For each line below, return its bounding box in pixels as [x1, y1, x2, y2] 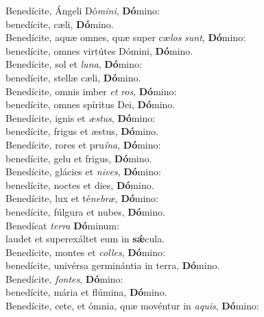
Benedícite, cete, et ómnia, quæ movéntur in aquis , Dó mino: [5, 299, 259, 313]
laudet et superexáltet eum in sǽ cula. [5, 231, 165, 246]
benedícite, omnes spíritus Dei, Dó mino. [5, 97, 176, 112]
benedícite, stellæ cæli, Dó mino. [5, 70, 141, 84]
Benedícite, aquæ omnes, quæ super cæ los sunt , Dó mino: [5, 30, 246, 45]
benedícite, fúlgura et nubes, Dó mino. [5, 204, 165, 218]
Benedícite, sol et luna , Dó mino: [5, 57, 142, 71]
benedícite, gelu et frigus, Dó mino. [5, 151, 152, 165]
